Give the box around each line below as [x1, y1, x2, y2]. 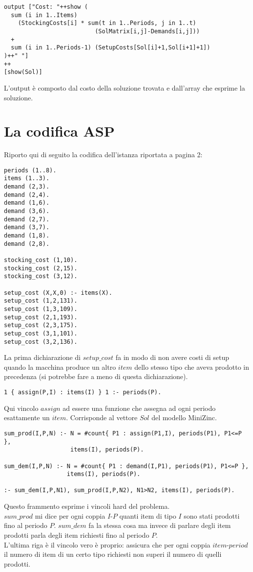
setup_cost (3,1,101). [4, 330, 78, 337]
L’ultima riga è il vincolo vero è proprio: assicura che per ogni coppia [4, 539, 211, 549]
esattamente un [4, 412, 50, 423]
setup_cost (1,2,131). [4, 297, 78, 305]
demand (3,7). [4, 224, 50, 231]
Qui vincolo [4, 403, 39, 413]
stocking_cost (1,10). [4, 257, 78, 264]
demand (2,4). [4, 191, 50, 198]
